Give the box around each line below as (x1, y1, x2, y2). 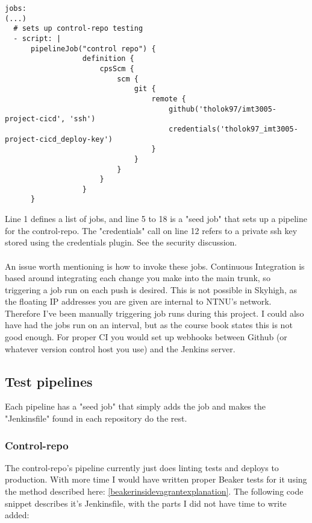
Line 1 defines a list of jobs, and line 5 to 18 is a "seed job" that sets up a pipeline (5, 212, 307, 225)
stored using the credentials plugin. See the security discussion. (5, 236, 237, 249)
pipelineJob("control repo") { (30, 44, 156, 53)
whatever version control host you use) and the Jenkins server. (5, 342, 236, 355)
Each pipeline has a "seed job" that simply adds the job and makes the (5, 400, 266, 413)
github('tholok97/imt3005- (169, 104, 277, 113)
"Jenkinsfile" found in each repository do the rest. (5, 412, 187, 425)
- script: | (13, 34, 61, 43)
